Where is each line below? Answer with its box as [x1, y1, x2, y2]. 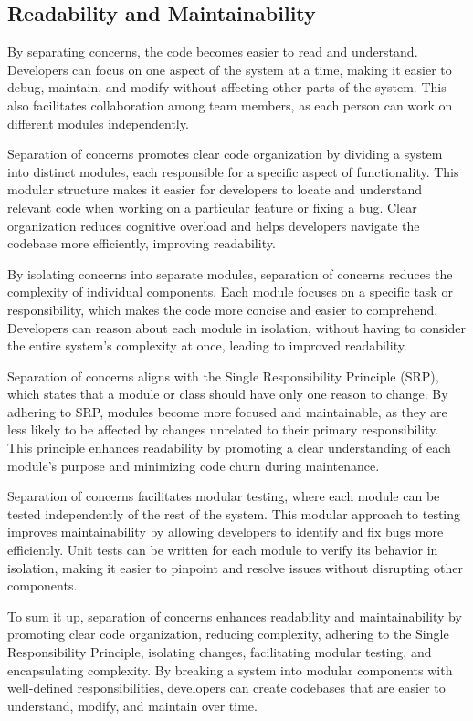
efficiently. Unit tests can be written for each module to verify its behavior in [7, 540, 438, 559]
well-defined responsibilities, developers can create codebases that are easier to [7, 678, 446, 697]
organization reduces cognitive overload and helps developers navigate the [7, 215, 420, 235]
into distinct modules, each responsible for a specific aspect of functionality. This [7, 162, 459, 181]
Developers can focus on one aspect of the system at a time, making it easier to [7, 59, 452, 78]
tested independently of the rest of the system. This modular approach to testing [7, 504, 461, 523]
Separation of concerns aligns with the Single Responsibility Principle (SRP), [7, 366, 439, 385]
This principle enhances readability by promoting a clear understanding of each [7, 438, 451, 457]
